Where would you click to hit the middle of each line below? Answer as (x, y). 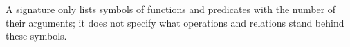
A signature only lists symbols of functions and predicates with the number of (171, 9)
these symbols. (36, 36)
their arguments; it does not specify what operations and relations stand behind (175, 22)
